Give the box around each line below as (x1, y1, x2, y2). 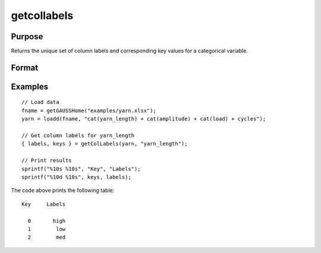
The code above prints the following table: (11, 187, 115, 194)
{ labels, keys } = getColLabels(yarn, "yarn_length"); (21, 140, 188, 147)
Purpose (11, 31, 43, 42)
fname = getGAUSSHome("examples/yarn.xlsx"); (21, 107, 157, 114)
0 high (27, 217, 66, 224)
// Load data (21, 99, 59, 106)
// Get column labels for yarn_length (21, 132, 135, 139)
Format (11, 62, 39, 72)
